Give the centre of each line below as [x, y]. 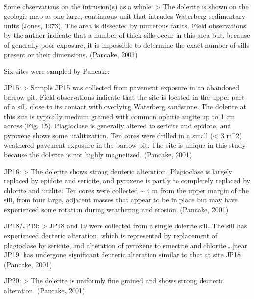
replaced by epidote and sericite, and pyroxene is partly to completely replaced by [127, 181]
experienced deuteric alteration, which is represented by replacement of [111, 236]
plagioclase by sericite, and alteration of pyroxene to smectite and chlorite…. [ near [126, 245]
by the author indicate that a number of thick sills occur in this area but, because [127, 35]
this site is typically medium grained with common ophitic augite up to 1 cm [120, 116]
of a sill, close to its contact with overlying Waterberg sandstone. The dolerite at [125, 106]
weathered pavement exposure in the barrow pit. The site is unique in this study [125, 145]
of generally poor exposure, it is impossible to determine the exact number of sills [127, 44]
